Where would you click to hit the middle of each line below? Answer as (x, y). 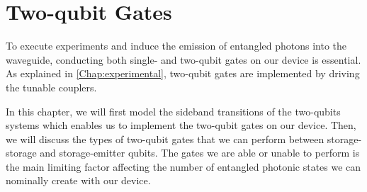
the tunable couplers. (51, 87)
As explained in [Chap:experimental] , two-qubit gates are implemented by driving (183, 73)
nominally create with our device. (78, 180)
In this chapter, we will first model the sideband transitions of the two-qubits (173, 111)
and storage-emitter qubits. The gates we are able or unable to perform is (200, 153)
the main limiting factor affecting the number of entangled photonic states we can (183, 166)
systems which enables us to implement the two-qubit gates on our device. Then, (181, 125)
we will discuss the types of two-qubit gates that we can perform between (165, 139)
